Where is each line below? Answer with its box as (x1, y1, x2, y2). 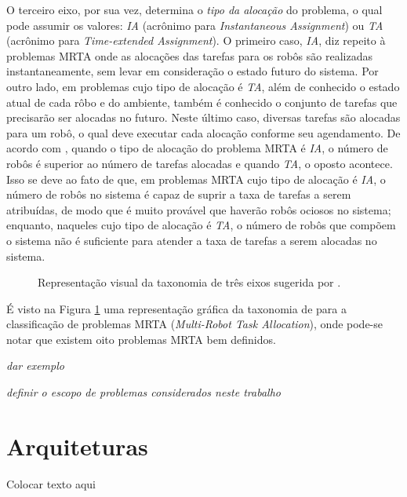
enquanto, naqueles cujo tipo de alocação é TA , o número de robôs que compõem (6, 217, 396, 233)
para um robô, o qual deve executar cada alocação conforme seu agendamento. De (6, 124, 401, 141)
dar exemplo (6, 357, 64, 374)
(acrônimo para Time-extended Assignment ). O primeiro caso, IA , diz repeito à (6, 32, 386, 49)
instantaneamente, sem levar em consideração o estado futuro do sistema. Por (6, 63, 379, 79)
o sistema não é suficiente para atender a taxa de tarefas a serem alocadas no (6, 232, 377, 248)
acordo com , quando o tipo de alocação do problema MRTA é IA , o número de (6, 140, 388, 156)
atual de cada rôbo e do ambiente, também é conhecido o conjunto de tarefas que (6, 93, 398, 110)
